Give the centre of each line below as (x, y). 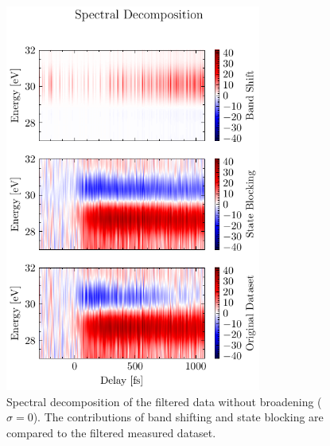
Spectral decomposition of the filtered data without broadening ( (164, 401)
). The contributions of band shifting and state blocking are (178, 417)
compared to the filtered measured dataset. (111, 432)
